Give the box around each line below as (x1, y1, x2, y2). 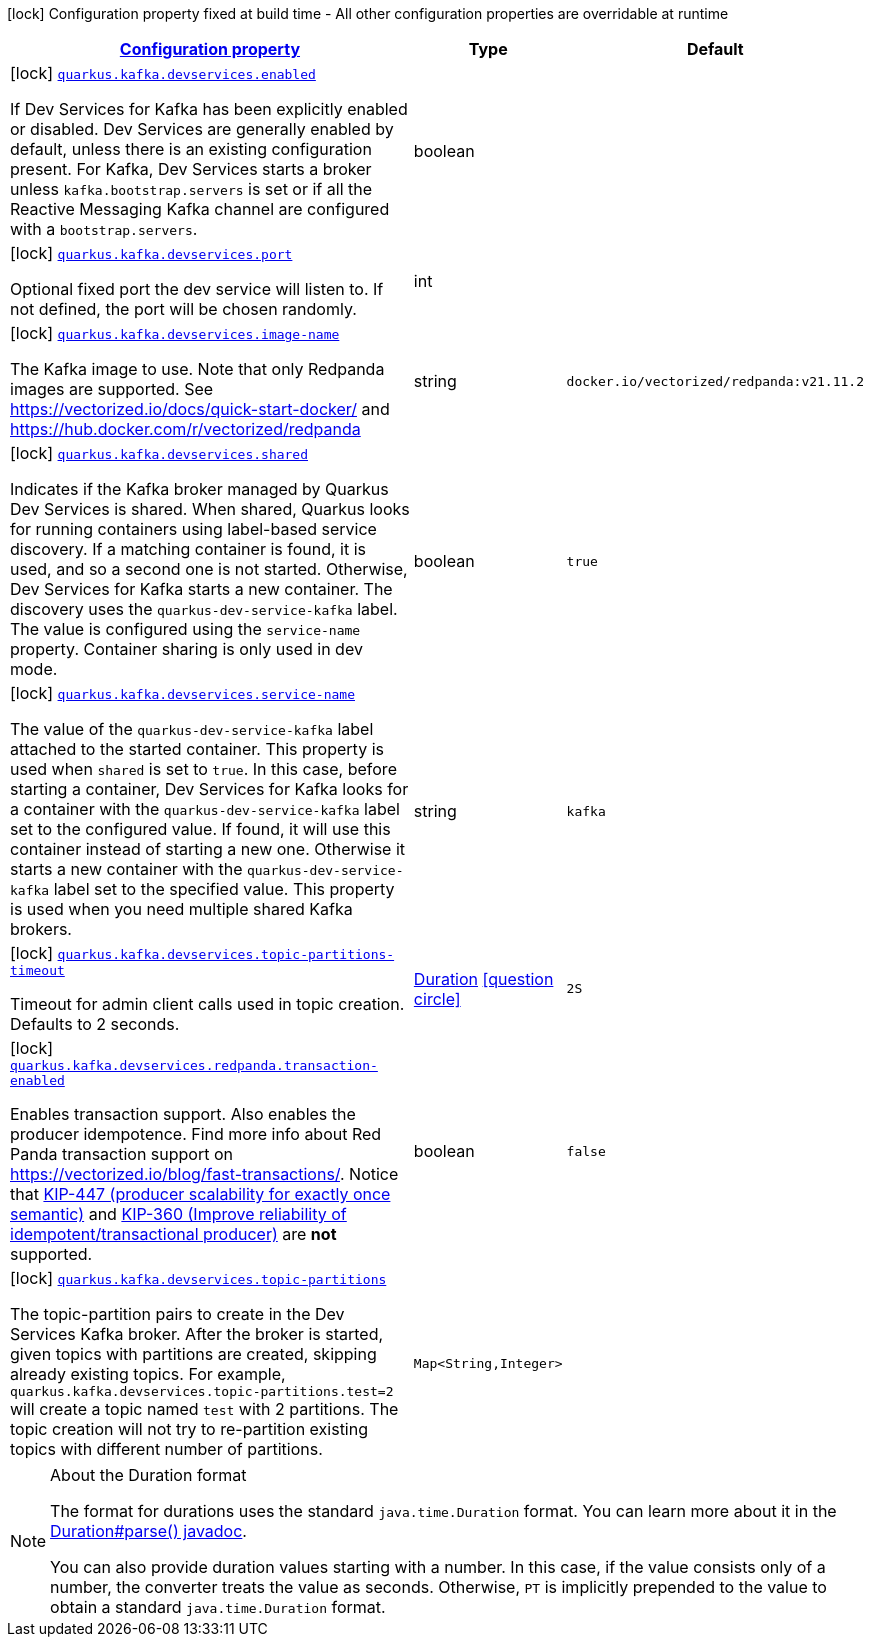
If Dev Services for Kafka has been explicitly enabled (10, 99, 408, 119)
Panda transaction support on (10, 1144, 234, 1164)
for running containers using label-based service (10, 519, 377, 539)
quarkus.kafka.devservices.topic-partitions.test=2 (10, 1384, 394, 1399)
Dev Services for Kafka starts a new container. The (10, 579, 393, 599)
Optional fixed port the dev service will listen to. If (10, 279, 384, 299)
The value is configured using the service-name (10, 619, 361, 639)
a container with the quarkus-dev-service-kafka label (10, 799, 400, 819)
